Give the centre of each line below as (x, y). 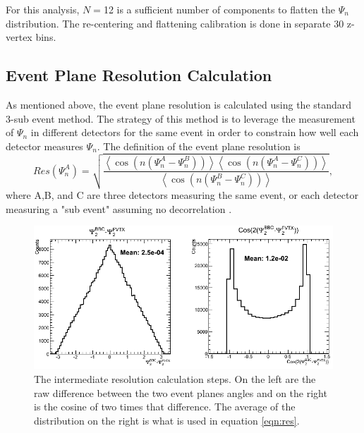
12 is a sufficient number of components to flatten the (219, 9)
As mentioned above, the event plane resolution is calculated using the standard (179, 104)
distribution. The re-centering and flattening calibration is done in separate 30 (175, 23)
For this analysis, (43, 9)
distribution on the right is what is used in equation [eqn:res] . (167, 420)
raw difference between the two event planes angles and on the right (181, 392)
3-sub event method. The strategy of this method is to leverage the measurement (181, 118)
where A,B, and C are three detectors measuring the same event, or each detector (182, 194)
